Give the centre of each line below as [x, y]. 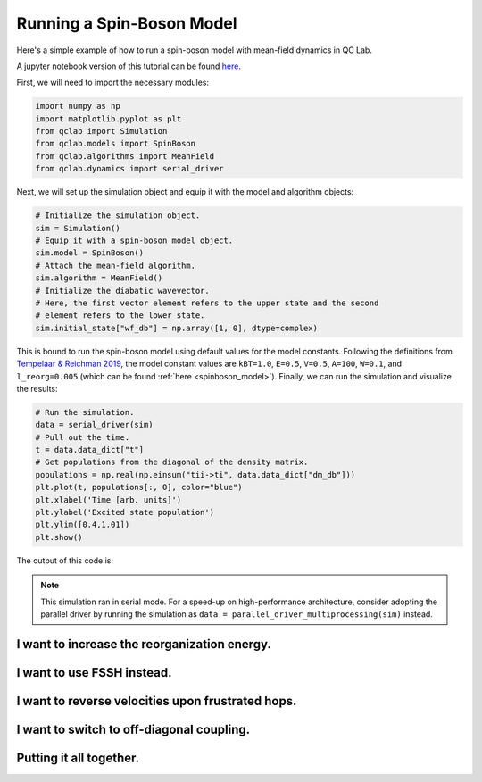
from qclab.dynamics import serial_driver [129, 169]
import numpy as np [78, 106]
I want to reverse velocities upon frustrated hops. [157, 701]
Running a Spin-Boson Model [127, 23]
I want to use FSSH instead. [94, 673]
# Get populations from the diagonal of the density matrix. [172, 462]
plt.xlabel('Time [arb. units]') [108, 499]
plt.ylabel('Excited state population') [125, 512]
